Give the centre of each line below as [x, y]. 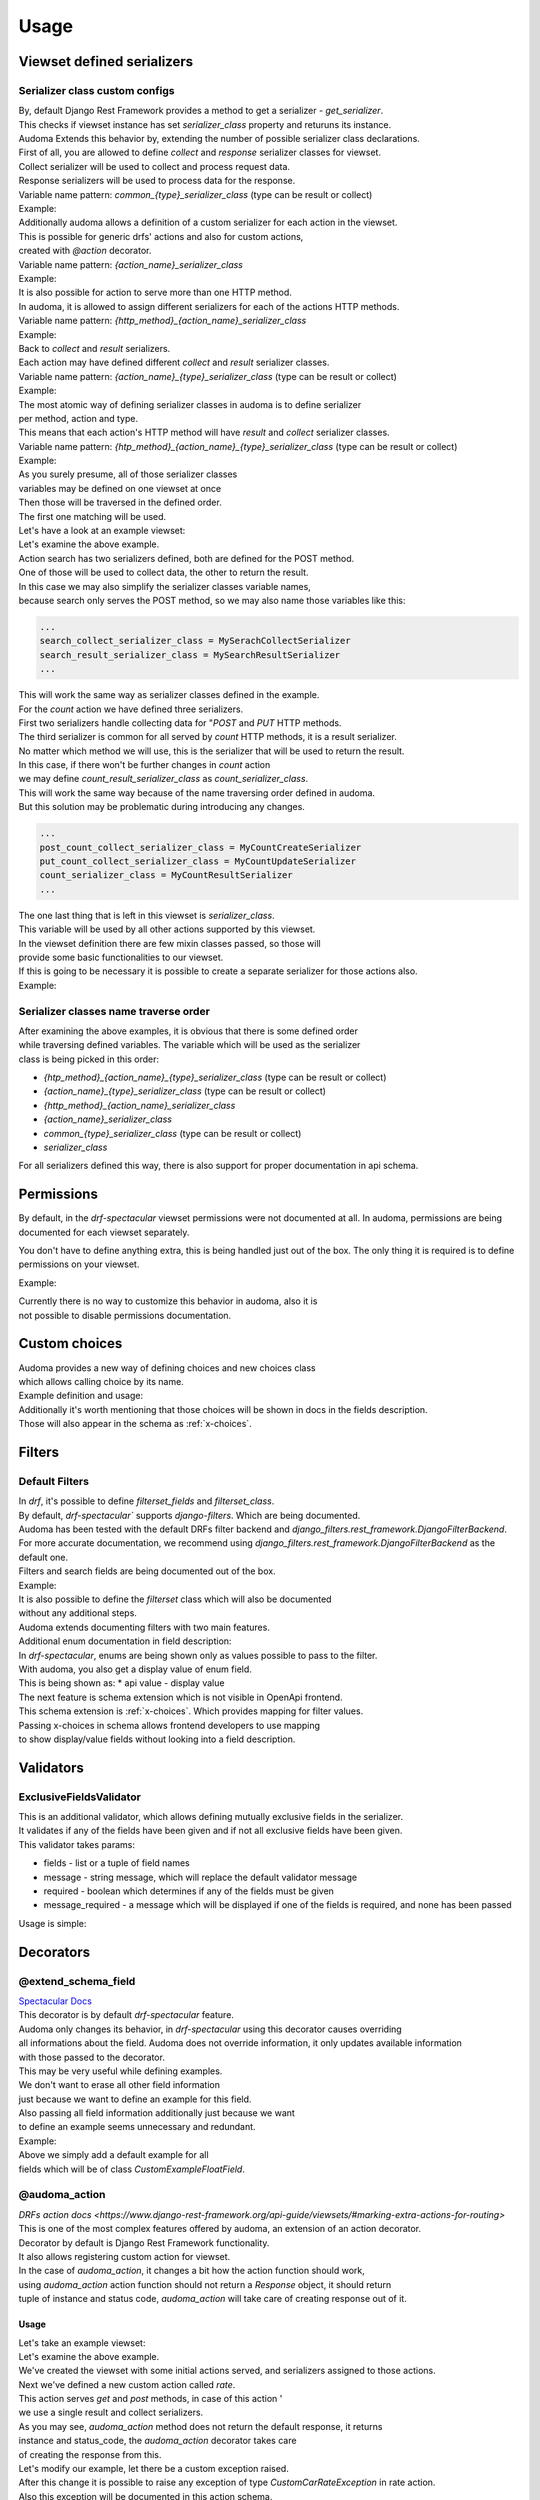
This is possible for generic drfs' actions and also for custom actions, [161, 236]
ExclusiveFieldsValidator [80, 1797]
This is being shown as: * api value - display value [121, 1683]
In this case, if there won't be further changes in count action [144, 765]
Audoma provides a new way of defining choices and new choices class [167, 1367]
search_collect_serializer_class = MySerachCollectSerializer [195, 641]
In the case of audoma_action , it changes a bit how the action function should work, [191, 2271]
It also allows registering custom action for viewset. [124, 2256]
